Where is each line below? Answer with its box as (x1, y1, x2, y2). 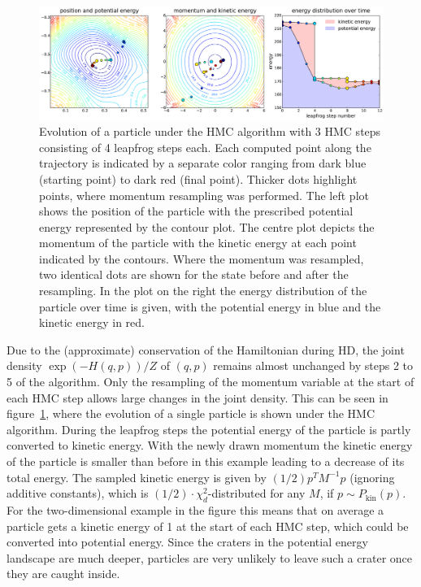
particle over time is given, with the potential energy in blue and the (39, 298, 381, 315)
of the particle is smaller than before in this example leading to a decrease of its (7, 453, 405, 469)
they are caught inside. (7, 565, 120, 582)
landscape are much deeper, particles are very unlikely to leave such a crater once (7, 549, 412, 566)
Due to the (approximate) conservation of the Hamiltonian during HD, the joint (7, 341, 405, 358)
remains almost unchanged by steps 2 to (213, 357, 414, 374)
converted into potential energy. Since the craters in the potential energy (7, 533, 368, 550)
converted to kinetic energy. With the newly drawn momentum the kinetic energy (7, 437, 413, 454)
